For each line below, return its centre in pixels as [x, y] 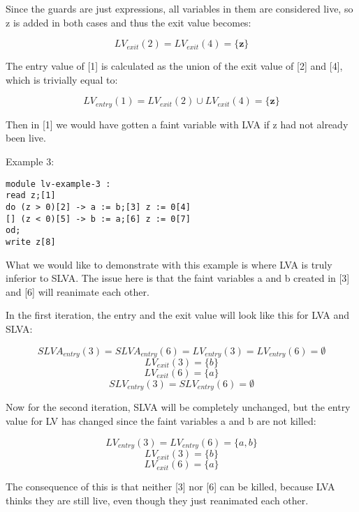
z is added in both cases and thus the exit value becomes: [129, 22]
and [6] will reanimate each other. [78, 291]
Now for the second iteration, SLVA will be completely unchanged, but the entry [178, 407]
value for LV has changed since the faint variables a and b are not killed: [161, 421]
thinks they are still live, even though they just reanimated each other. [157, 500]
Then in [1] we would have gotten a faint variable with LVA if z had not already [177, 124]
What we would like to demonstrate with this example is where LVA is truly [169, 264]
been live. [26, 138]
